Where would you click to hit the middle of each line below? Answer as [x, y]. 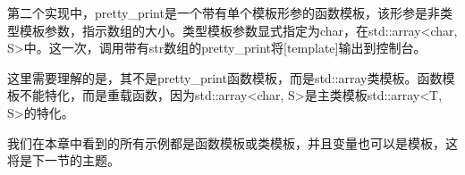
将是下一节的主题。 [63, 160]
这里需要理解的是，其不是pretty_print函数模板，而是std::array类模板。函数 [225, 77]
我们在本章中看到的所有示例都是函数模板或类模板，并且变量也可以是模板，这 [232, 142]
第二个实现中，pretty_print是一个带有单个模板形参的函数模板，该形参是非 [224, 12]
